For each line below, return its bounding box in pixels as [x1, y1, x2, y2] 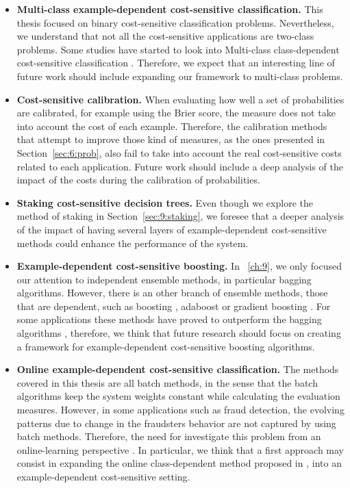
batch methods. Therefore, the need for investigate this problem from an [16, 429, 321, 444]
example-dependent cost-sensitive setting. [16, 470, 190, 483]
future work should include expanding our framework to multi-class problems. [16, 68, 343, 83]
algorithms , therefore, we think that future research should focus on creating [16, 326, 341, 340]
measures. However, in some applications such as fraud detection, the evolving [16, 402, 345, 417]
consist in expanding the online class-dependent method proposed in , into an [16, 456, 342, 470]
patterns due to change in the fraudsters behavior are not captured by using [16, 415, 336, 430]
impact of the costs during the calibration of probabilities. [16, 172, 260, 187]
